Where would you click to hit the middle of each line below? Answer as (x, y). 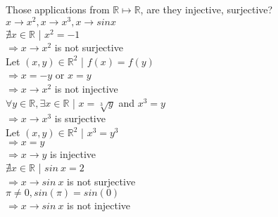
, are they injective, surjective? (207, 9)
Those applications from (58, 9)
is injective (73, 153)
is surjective (80, 118)
